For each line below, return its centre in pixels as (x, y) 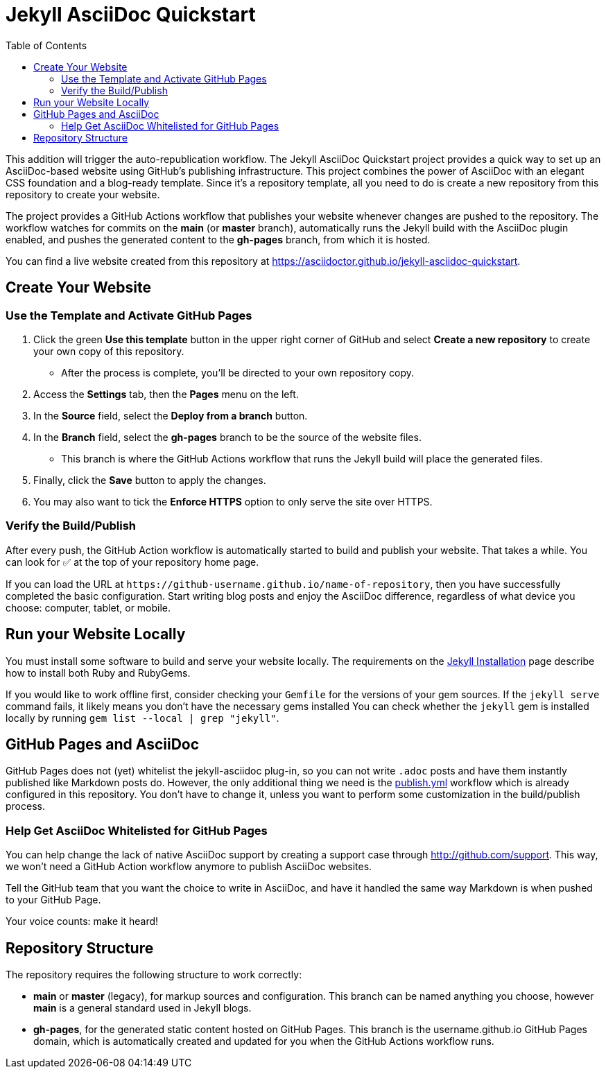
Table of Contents (46, 45)
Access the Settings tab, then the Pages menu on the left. (166, 394)
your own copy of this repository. (109, 351)
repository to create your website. (83, 194)
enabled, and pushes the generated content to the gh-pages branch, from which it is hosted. (218, 239)
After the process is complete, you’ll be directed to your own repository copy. (237, 372)
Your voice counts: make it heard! (82, 921)
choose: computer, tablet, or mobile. (88, 607)
